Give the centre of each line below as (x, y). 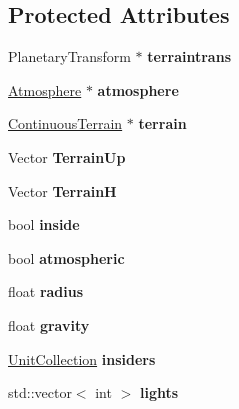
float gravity (49, 324)
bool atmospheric (66, 257)
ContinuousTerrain (65, 123)
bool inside (44, 224)
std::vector (40, 392)
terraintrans (189, 56)
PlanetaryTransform (69, 56)
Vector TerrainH (62, 190)
